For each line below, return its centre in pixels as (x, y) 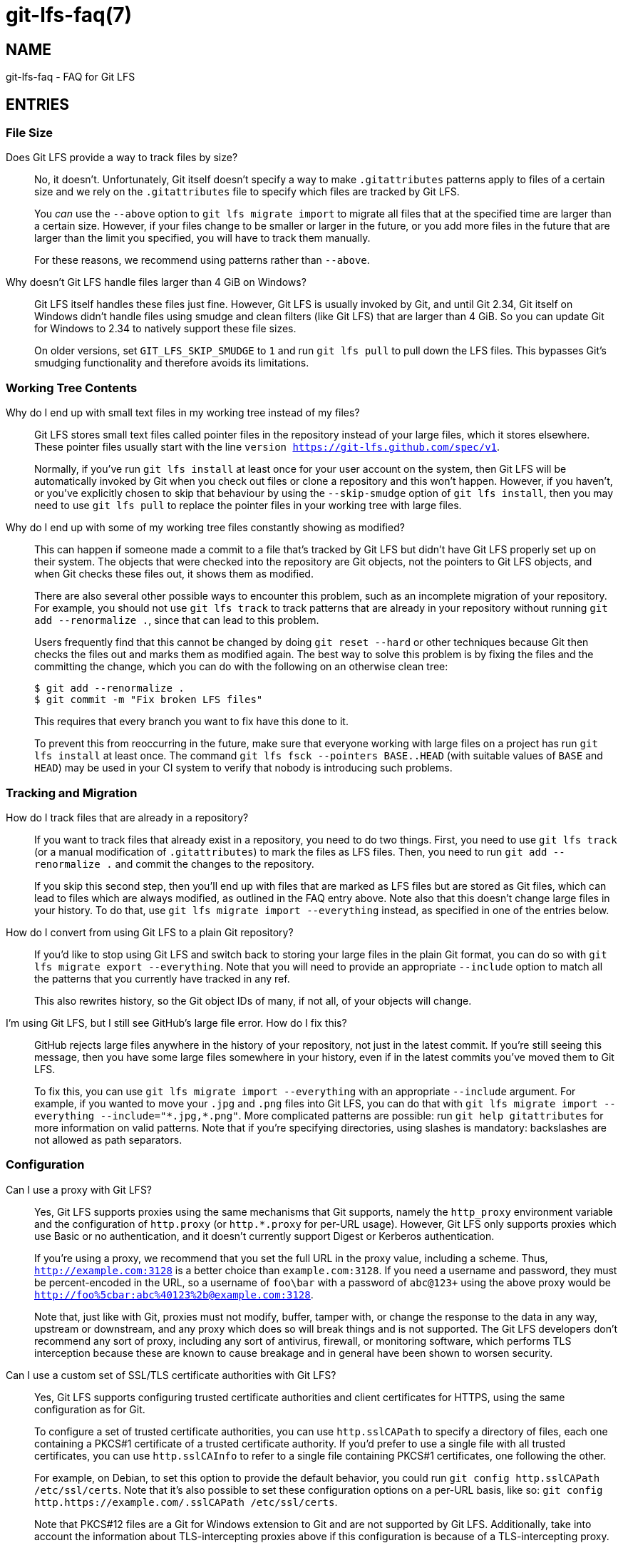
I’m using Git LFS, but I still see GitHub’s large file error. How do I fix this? (176, 1022)
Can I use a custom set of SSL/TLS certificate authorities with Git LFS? (171, 1375)
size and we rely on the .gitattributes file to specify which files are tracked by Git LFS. (247, 192)
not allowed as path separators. (108, 1139)
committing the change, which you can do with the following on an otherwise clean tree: (241, 667)
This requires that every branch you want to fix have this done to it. (191, 722)
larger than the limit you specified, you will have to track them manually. (202, 238)
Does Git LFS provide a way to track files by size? (122, 158)
